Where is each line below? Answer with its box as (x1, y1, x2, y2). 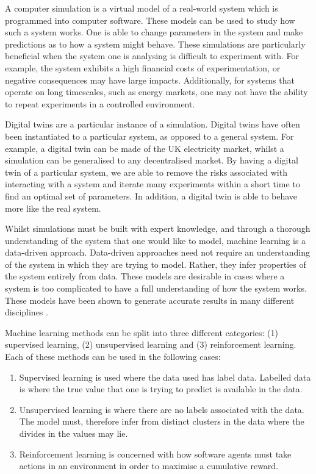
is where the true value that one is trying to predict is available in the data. (19, 382, 303, 395)
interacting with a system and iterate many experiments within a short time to (5, 178, 300, 190)
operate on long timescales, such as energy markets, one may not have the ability (5, 85, 308, 98)
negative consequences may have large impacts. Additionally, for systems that (5, 73, 295, 86)
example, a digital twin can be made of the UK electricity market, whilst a (5, 142, 284, 154)
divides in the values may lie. (19, 427, 128, 439)
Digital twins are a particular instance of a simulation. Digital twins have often (5, 118, 300, 131)
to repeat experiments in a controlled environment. (5, 97, 195, 110)
